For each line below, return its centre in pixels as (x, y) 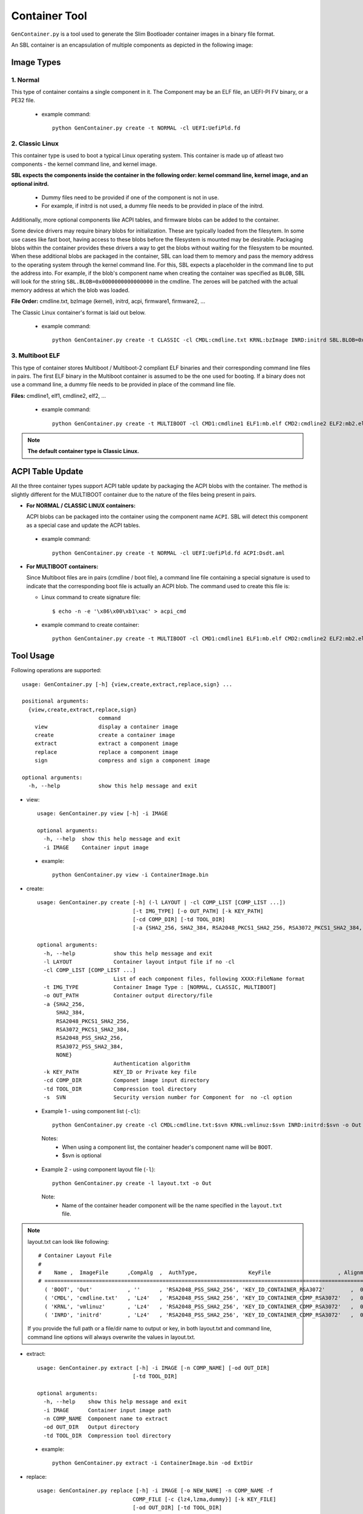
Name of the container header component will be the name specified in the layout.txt (172, 1205)
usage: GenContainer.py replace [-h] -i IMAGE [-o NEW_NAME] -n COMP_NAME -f (155, 1491)
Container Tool (49, 16)
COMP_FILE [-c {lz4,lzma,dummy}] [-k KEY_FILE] (204, 1499)
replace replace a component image (106, 752)
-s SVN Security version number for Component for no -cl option (168, 1097)
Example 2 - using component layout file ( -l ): (98, 1169)
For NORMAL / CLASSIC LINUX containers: (81, 505)
